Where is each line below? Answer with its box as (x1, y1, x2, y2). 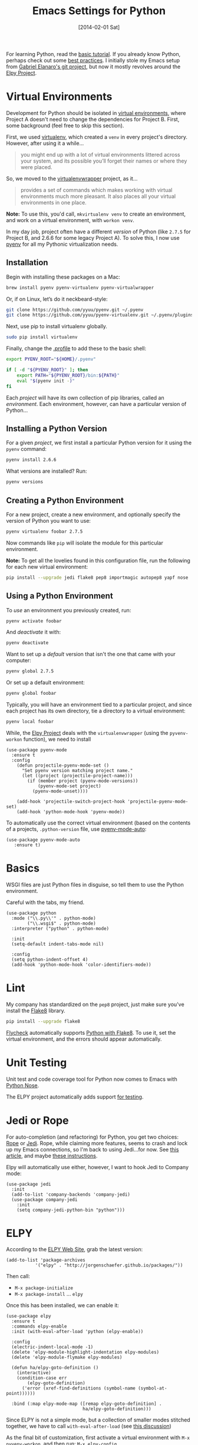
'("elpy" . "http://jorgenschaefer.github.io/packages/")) (35, 1262, 183, 1268)
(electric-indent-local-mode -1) (11, 1344, 94, 1350)
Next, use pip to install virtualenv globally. (6, 323, 108, 330)
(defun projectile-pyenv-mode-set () (16, 762, 110, 768)
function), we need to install (23, 735, 91, 743)
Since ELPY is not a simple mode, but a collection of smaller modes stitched (6, 1416, 190, 1424)
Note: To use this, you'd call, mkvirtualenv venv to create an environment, (6, 210, 186, 217)
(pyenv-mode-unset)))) (32, 788, 88, 794)
